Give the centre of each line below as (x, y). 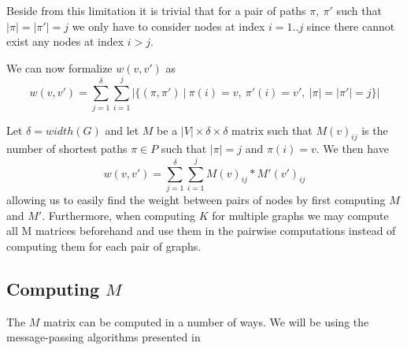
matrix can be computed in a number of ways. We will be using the (206, 321)
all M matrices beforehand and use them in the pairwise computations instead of (201, 231)
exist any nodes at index (65, 41)
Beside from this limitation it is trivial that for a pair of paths (156, 10)
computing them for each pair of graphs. (104, 246)
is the (375, 130)
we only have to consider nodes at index (168, 26)
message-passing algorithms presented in (104, 337)
